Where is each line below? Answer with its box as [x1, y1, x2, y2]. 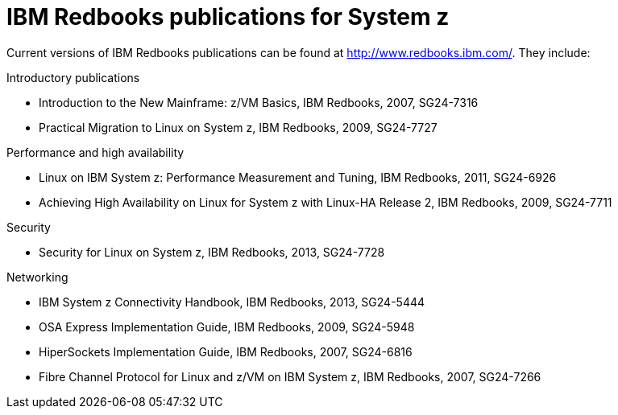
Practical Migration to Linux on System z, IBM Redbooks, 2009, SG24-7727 [39, 120, 438, 134]
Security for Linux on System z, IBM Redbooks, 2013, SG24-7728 [39, 244, 385, 259]
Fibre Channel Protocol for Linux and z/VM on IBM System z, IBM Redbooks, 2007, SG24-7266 [39, 369, 541, 384]
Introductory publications [6, 70, 140, 84]
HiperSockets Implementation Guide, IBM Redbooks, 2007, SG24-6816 [39, 344, 413, 359]
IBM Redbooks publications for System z [6, 3, 450, 31]
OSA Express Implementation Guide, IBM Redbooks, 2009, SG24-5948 [39, 319, 415, 334]
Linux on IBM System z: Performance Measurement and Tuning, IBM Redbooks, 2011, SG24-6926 [39, 170, 557, 184]
